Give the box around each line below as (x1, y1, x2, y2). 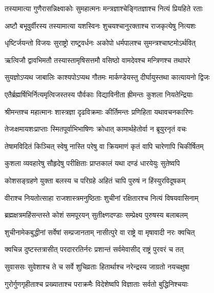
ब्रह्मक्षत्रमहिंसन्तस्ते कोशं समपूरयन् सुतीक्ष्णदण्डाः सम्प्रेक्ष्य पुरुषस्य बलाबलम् (5, 210, 188, 220)
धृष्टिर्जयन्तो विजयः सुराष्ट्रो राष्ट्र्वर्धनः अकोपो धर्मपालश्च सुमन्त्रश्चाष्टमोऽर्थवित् (5, 37, 196, 48)
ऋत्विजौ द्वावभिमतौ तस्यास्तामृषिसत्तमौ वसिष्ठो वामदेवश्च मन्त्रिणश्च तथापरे (5, 54, 190, 65)
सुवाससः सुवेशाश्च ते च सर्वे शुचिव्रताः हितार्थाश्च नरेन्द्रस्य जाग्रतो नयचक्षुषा (5, 261, 189, 271)
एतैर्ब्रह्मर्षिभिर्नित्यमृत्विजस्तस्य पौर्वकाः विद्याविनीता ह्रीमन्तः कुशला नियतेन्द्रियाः (5, 89, 194, 99)
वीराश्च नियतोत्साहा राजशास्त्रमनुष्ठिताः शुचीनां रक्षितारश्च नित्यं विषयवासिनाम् (5, 192, 199, 203)
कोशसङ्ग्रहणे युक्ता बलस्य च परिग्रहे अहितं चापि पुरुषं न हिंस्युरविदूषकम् (5, 175, 186, 185)
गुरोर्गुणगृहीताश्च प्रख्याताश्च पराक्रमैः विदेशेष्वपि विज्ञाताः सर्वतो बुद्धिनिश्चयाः (5, 278, 188, 289)
